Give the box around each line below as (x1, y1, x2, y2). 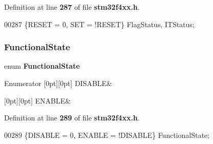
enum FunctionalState (4, 60, 80, 71)
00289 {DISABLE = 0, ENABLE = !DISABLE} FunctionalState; (4, 129, 209, 140)
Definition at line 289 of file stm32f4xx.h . (4, 112, 140, 123)
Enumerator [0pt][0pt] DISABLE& (4, 78, 112, 88)
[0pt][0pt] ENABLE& (4, 95, 71, 106)
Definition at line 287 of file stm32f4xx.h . (4, 2, 140, 12)
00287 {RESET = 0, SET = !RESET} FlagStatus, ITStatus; (4, 18, 195, 29)
